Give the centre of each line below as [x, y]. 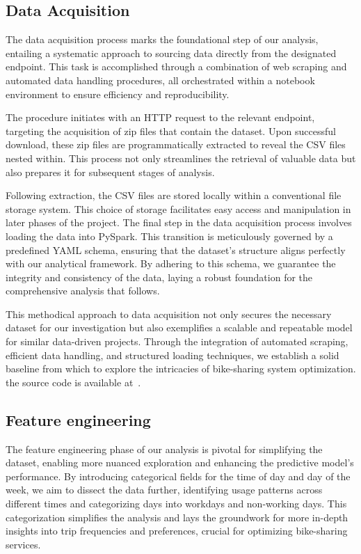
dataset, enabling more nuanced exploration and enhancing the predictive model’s [180, 462]
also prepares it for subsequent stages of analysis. [110, 172]
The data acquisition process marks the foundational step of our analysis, [162, 39]
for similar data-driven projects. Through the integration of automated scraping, [177, 341]
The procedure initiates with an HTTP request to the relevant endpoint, [160, 117]
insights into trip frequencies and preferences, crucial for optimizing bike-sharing [177, 531]
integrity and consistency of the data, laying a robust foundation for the [159, 277]
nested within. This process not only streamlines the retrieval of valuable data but [181, 158]
